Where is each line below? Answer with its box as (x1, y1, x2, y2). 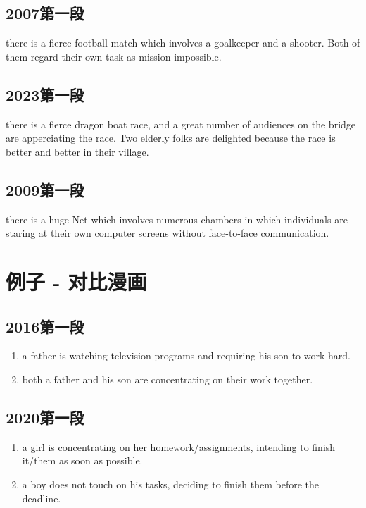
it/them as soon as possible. (22, 453, 143, 468)
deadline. (22, 490, 61, 505)
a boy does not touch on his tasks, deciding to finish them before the (22, 476, 319, 491)
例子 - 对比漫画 (6, 266, 147, 295)
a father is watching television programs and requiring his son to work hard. (22, 348, 351, 363)
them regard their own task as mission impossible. (6, 49, 222, 63)
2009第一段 (6, 178, 84, 200)
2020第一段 (6, 406, 84, 428)
